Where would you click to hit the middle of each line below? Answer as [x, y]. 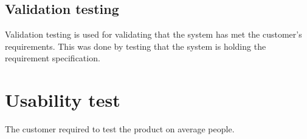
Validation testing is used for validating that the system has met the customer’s [153, 34]
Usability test [63, 100]
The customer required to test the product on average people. [120, 129]
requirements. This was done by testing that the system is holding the [136, 46]
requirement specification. [53, 58]
